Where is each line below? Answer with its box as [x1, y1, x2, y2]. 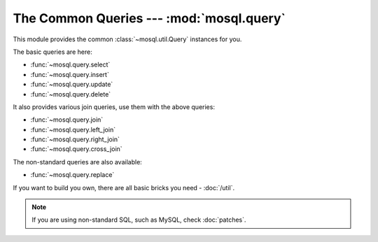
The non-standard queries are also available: [13, 157, 143, 166]
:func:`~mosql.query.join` [30, 115, 104, 124]
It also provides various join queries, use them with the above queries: [13, 102, 215, 111]
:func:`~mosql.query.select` [30, 60, 111, 69]
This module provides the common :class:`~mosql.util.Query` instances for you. [13, 35, 242, 43]
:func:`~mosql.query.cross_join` [30, 145, 122, 153]
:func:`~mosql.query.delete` [30, 90, 111, 98]
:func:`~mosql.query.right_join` [30, 135, 120, 143]
